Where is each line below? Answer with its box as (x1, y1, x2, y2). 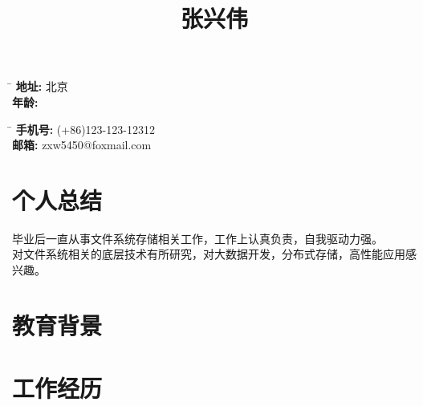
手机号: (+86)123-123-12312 (15, 120, 155, 137)
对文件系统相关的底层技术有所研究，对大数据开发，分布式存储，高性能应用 (12, 246, 405, 262)
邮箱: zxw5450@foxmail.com (12, 136, 152, 153)
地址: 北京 (15, 78, 68, 95)
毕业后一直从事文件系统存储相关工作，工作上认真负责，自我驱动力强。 (12, 229, 383, 246)
